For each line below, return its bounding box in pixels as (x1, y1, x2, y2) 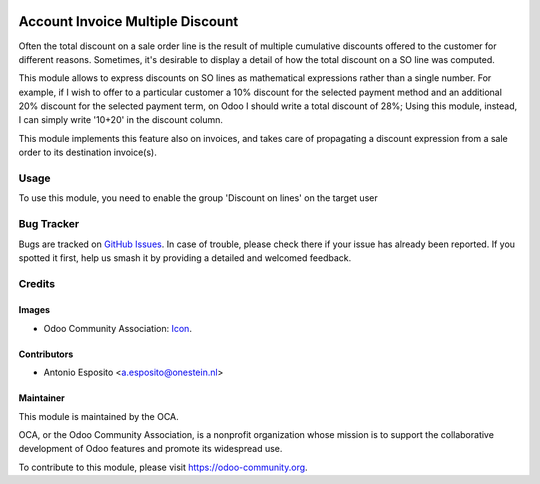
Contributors (18, 348, 74, 360)
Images (18, 304, 50, 316)
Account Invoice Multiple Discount (18, 13, 239, 30)
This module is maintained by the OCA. (18, 410, 179, 422)
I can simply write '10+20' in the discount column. (18, 114, 224, 126)
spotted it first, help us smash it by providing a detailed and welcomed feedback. (18, 251, 352, 264)
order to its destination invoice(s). (18, 146, 157, 159)
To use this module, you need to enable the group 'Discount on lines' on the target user (18, 192, 379, 204)
